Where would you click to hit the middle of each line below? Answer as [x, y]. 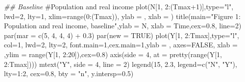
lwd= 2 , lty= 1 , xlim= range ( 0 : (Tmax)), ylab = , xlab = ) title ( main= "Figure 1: [122, 16]
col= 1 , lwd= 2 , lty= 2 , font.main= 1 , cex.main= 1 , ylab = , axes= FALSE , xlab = [121, 45]
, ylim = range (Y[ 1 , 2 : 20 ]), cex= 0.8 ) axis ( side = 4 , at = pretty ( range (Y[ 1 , [113, 54]
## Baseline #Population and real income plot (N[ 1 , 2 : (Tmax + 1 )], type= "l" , [119, 6]
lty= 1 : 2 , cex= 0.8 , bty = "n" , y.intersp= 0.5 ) [69, 73]
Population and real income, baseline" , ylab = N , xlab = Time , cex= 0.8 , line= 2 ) [123, 26]
